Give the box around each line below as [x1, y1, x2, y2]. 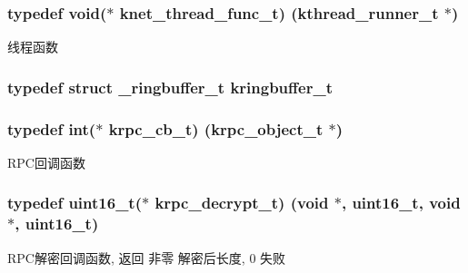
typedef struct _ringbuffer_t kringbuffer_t [7, 75, 333, 98]
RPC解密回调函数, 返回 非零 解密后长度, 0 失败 [7, 248, 286, 267]
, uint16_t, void [341, 191, 461, 214]
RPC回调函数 [7, 152, 85, 171]
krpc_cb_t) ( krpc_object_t [108, 117, 324, 140]
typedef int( [7, 117, 96, 140]
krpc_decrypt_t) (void [154, 191, 329, 214]
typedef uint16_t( [7, 191, 142, 214]
